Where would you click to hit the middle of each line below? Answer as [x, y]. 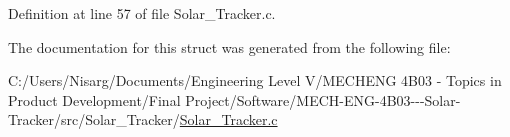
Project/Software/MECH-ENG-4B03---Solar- [323, 99]
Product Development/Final [94, 99]
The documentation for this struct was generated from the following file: [229, 46]
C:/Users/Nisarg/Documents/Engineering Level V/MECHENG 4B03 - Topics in [255, 80]
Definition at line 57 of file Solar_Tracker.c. [142, 13]
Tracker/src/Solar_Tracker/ [94, 119]
